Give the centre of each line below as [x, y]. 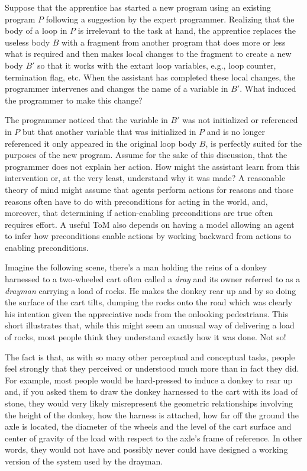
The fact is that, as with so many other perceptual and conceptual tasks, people [150, 357]
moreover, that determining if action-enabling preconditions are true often [139, 213]
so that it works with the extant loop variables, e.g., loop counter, [157, 65]
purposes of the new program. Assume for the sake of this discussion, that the [146, 155]
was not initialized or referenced [240, 120]
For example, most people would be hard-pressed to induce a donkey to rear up [149, 380]
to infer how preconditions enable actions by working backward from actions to [148, 236]
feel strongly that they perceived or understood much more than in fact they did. [152, 368]
